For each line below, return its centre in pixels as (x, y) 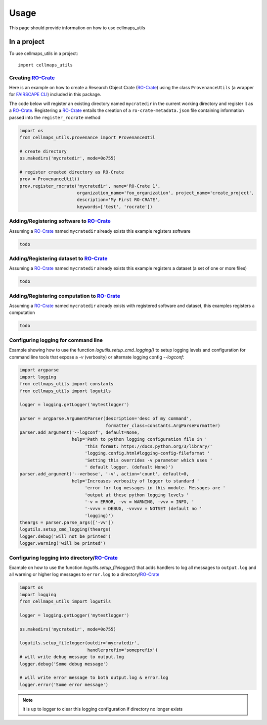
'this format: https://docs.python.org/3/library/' (149, 446)
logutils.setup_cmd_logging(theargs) (65, 529)
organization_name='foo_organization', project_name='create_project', (166, 193)
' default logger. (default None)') (129, 467)
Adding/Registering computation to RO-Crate (65, 296)
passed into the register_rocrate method (55, 117)
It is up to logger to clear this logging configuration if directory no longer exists (103, 709)
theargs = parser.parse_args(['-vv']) (67, 523)
